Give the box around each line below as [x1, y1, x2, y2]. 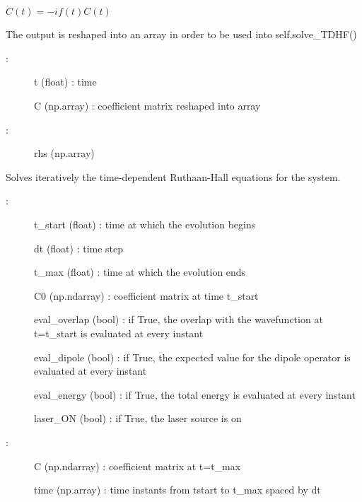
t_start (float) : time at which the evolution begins [34, 216, 256, 231]
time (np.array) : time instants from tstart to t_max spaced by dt [34, 482, 321, 497]
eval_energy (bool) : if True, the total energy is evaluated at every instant [34, 387, 356, 402]
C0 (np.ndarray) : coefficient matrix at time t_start [34, 288, 259, 303]
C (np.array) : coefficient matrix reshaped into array [34, 98, 261, 112]
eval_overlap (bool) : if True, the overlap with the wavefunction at [34, 312, 323, 327]
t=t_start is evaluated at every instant [34, 325, 204, 340]
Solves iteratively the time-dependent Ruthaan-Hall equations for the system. [6, 169, 341, 184]
